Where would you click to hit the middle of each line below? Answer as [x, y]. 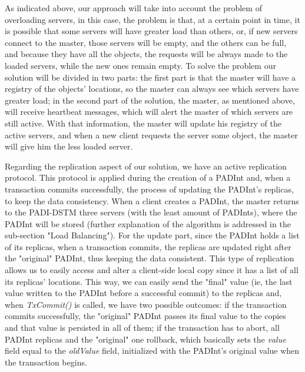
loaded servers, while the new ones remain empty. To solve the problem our [140, 65]
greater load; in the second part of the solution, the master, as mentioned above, [150, 100]
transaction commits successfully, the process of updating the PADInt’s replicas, [149, 189]
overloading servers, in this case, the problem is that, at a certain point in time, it [152, 19]
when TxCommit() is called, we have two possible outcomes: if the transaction [146, 304]
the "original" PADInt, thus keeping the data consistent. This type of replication [150, 258]
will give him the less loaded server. [69, 146]
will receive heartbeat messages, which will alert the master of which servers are [149, 112]
